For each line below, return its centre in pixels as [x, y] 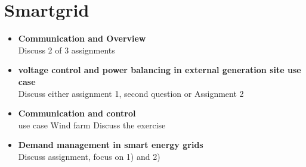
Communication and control [77, 113]
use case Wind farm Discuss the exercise [92, 125]
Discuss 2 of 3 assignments [67, 50]
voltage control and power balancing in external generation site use [160, 70]
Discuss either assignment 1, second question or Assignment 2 [131, 93]
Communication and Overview [82, 38]
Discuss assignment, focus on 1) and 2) [89, 156]
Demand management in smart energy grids [111, 145]
